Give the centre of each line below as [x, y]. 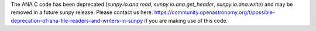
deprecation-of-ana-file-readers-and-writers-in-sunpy [77, 20]
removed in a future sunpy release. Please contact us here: [82, 12]
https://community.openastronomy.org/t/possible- [214, 12]
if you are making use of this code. [186, 20]
